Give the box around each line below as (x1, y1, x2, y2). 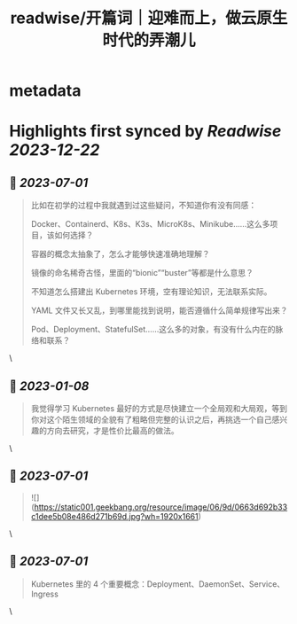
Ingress (30, 589, 59, 599)
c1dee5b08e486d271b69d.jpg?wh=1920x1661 (30, 511, 199, 521)
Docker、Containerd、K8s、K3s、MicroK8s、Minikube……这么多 (30, 219, 270, 230)
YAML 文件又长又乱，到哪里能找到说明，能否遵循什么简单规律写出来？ (30, 305, 288, 316)
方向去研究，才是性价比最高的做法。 (46, 425, 179, 435)
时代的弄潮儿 (101, 30, 196, 51)
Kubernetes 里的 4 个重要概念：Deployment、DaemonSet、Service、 (30, 578, 285, 589)
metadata (9, 81, 82, 101)
